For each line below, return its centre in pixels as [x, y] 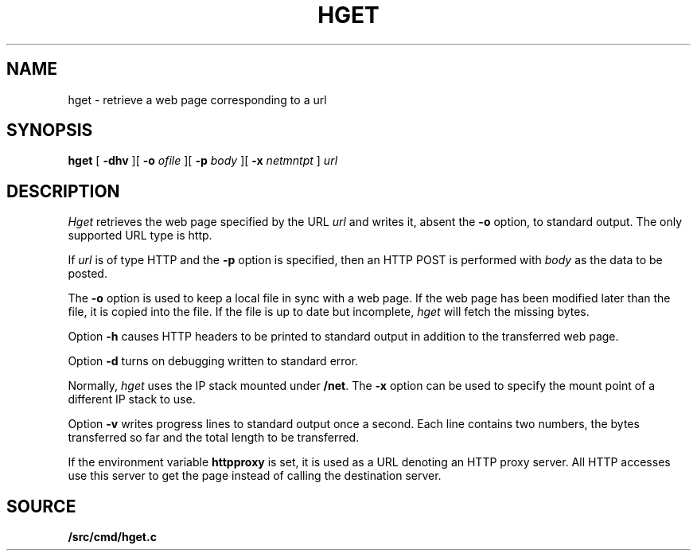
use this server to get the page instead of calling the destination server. [255, 476]
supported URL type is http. [140, 236]
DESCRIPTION [63, 191]
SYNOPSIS [50, 130]
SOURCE [41, 506]
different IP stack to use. [132, 399]
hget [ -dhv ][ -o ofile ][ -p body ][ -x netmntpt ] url [203, 161]
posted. [88, 274]
